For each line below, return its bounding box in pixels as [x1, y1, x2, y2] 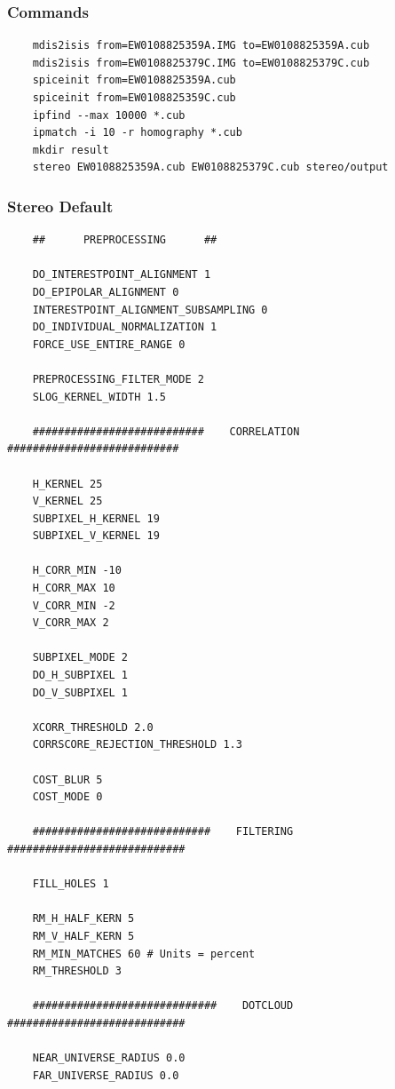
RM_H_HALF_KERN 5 [32, 912, 135, 926]
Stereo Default [7, 195, 114, 217]
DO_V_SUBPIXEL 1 [32, 686, 129, 699]
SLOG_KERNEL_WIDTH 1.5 [32, 390, 166, 403]
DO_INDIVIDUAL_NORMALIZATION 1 [32, 321, 217, 334]
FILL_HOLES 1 [32, 878, 109, 891]
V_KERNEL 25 [32, 495, 103, 508]
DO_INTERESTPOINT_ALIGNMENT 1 [32, 268, 211, 282]
